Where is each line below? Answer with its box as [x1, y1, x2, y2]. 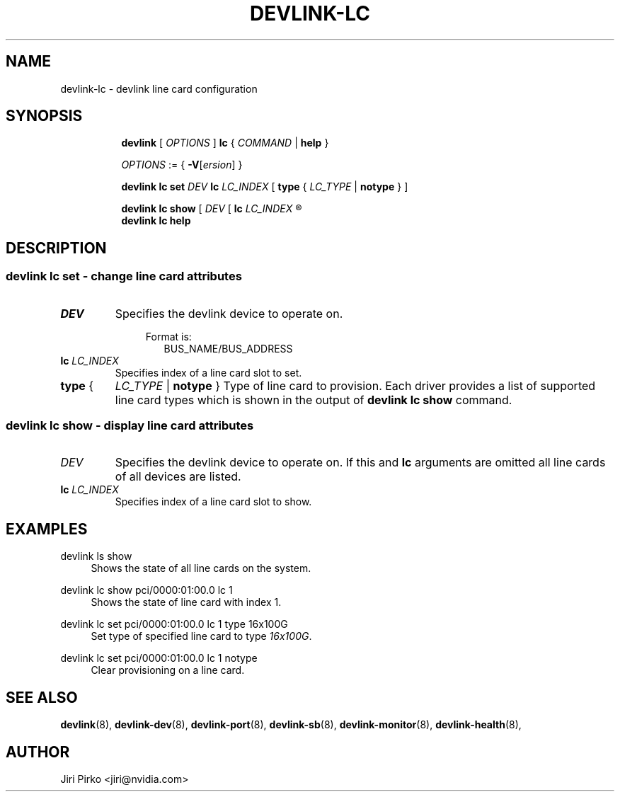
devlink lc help [121, 214, 191, 227]
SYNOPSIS [6, 107, 83, 125]
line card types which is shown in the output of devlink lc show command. [115, 392, 512, 407]
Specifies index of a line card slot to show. [115, 495, 312, 508]
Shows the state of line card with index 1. [91, 596, 282, 609]
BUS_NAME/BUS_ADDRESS [163, 342, 293, 355]
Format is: [145, 330, 192, 343]
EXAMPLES [6, 520, 88, 538]
